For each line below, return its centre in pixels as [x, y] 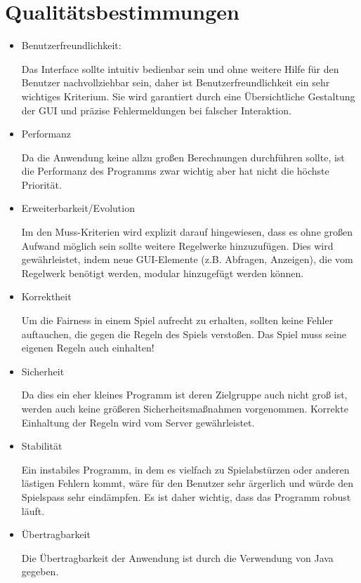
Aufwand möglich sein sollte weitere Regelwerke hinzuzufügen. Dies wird [177, 245]
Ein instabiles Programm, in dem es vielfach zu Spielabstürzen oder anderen [185, 469]
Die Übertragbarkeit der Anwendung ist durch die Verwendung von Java [177, 557]
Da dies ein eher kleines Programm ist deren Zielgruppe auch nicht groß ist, [184, 395]
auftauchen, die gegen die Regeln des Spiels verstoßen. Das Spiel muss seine [184, 334]
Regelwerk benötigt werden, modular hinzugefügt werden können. [163, 273]
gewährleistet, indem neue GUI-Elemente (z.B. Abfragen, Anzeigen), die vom [187, 259]
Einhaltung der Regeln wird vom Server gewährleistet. [138, 422]
